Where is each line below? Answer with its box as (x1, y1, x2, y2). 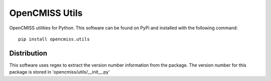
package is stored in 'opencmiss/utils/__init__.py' (9, 69, 110, 75)
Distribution (9, 49, 48, 57)
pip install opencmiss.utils (18, 36, 90, 42)
